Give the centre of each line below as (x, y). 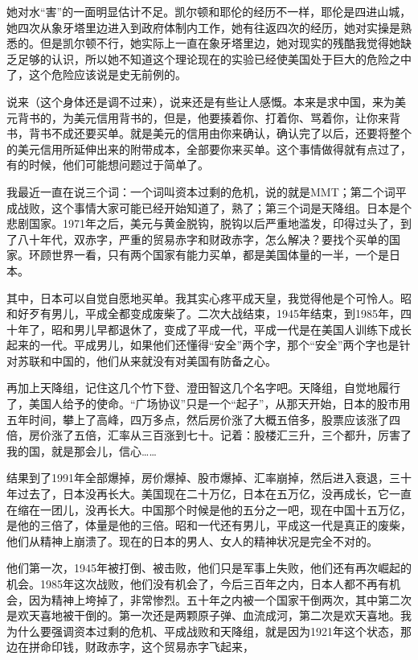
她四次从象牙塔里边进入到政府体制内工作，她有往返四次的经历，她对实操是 (203, 27)
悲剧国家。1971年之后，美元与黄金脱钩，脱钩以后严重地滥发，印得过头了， (203, 223)
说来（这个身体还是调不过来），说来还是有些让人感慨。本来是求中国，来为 (201, 101)
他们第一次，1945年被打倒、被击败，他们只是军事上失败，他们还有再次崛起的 (209, 568)
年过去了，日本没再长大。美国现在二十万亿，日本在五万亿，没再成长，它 (198, 494)
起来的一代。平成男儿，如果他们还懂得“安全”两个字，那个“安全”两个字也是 (203, 345)
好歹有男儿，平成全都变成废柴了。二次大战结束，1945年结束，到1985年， (209, 313)
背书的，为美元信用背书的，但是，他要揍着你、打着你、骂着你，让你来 (203, 117)
